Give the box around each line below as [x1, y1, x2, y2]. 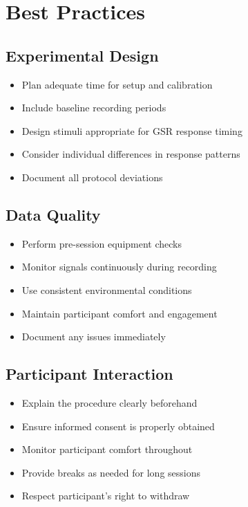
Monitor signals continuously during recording [21, 259, 217, 274]
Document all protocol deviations [21, 169, 163, 184]
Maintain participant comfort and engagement [21, 306, 218, 320]
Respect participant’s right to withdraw [21, 488, 190, 503]
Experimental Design [6, 44, 159, 66]
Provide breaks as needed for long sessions [21, 465, 200, 479]
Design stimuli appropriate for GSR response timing [21, 123, 242, 138]
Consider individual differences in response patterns [21, 147, 240, 161]
